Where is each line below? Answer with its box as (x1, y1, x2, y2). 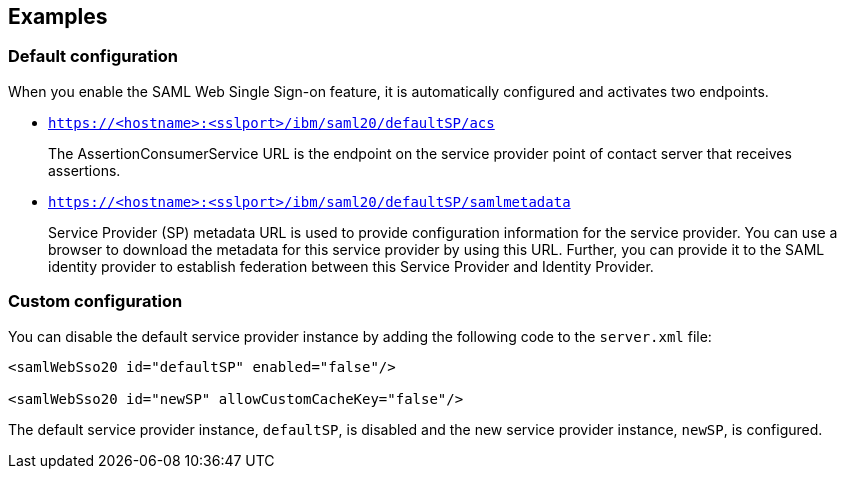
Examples (8, 4, 108, 29)
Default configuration (8, 46, 178, 67)
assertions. (48, 161, 121, 179)
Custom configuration (8, 291, 183, 312)
